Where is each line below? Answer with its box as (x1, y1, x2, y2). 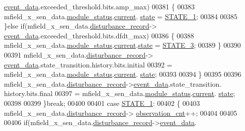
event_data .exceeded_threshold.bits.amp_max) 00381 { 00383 (4, 1, 195, 11)
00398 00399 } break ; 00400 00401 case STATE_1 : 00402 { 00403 (4, 98, 200, 108)
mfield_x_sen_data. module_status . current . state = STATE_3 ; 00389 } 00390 (4, 40, 241, 50)
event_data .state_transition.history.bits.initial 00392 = (4, 59, 172, 69)
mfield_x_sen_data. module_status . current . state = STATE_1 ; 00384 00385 (4, 11, 238, 21)
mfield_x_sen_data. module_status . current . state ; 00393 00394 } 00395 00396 (4, 69, 242, 79)
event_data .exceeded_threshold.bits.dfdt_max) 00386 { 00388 (4, 30, 195, 40)
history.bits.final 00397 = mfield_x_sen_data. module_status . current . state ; (4, 88, 235, 98)
